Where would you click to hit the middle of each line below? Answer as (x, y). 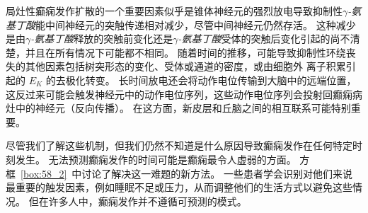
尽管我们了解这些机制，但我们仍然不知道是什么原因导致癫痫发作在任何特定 (179, 145)
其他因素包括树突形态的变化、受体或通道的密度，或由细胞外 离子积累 (185, 66)
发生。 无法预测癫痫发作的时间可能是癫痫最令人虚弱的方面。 (156, 159)
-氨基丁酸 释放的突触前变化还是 (102, 39)
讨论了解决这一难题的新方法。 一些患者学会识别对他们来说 (217, 173)
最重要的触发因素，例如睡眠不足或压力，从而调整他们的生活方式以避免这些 (179, 187)
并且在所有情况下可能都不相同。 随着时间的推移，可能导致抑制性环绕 (185, 52)
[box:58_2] (44, 173)
